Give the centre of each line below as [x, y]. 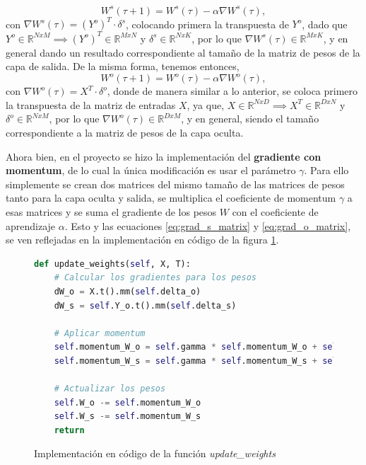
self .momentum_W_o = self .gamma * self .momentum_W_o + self [198, 347]
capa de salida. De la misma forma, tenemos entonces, [123, 66]
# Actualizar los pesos [110, 389]
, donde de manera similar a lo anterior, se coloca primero [232, 91]
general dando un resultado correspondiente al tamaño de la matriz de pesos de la [183, 52]
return [69, 430]
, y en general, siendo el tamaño [250, 119]
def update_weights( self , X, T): [112, 264]
